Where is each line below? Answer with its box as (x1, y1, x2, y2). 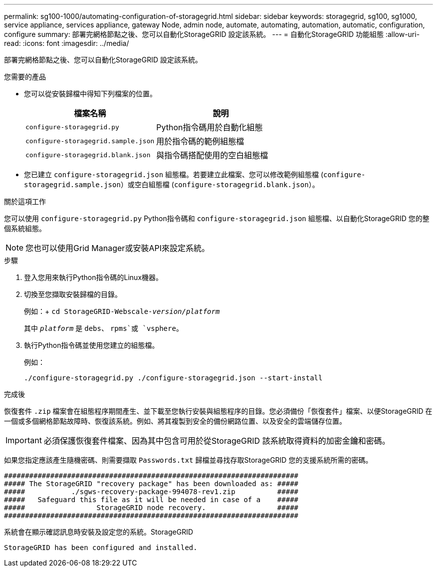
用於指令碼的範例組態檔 (156, 136, 244, 146)
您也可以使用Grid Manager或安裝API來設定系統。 (25, 243, 210, 253)
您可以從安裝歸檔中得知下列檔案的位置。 (24, 89, 157, 98)
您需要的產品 (4, 72, 46, 81)
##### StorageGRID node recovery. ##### (4, 504, 299, 512)
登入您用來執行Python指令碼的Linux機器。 (24, 273, 163, 282)
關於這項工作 (4, 197, 46, 206)
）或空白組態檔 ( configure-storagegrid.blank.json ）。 (120, 180, 319, 189)
